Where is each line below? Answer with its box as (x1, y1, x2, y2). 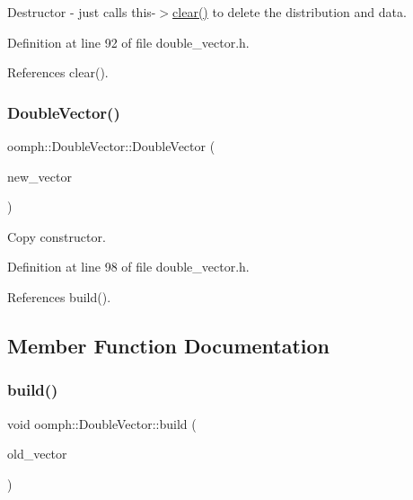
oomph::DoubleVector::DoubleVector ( (7, 137, 215, 155)
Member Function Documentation (7, 331, 330, 359)
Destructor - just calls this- (7, 3, 156, 21)
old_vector (7, 444, 67, 463)
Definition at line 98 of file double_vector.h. (7, 257, 250, 276)
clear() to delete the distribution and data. (172, 3, 407, 21)
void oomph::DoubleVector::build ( (7, 414, 197, 433)
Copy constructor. (7, 227, 106, 246)
